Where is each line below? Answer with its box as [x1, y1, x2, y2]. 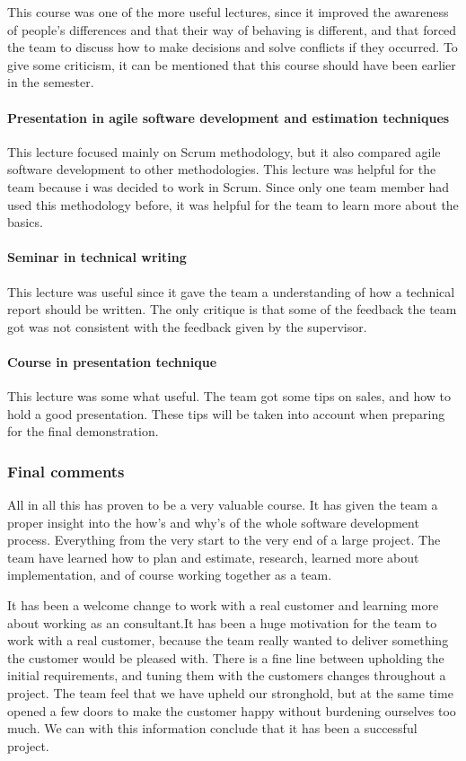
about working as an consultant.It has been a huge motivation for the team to [7, 613, 437, 632]
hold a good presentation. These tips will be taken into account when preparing [7, 404, 445, 423]
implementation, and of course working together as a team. [7, 565, 332, 584]
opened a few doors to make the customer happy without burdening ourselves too [7, 701, 456, 720]
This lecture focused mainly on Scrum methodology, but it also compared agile [7, 142, 441, 161]
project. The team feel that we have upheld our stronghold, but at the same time [7, 684, 453, 703]
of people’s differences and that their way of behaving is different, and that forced [7, 20, 457, 39]
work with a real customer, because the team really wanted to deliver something [7, 631, 449, 650]
